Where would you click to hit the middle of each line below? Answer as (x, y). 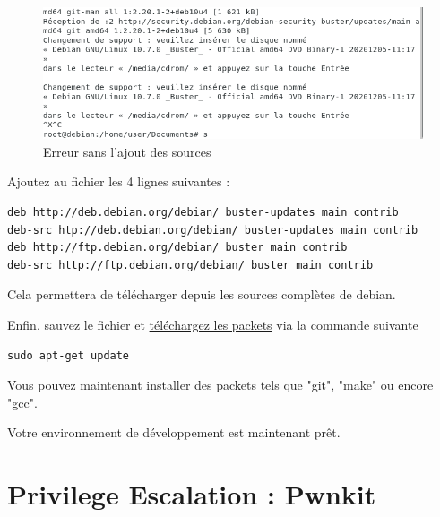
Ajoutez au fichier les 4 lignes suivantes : (119, 181)
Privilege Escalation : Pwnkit (192, 494)
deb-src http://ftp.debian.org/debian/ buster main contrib (190, 265)
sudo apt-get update (69, 355)
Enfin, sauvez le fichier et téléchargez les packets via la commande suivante (213, 324)
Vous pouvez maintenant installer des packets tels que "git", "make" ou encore (220, 385)
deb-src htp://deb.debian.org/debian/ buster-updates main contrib (213, 230)
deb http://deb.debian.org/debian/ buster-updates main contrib (203, 212)
